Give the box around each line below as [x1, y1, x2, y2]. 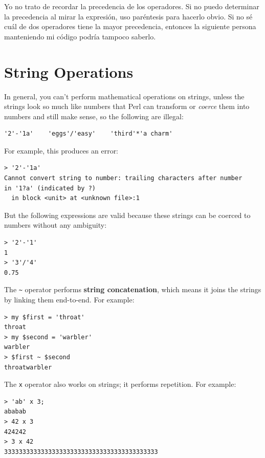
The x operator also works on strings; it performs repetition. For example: [4, 379, 236, 389]
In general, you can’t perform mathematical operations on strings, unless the [4, 91, 245, 101]
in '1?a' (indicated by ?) [4, 184, 96, 192]
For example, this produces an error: [4, 145, 119, 156]
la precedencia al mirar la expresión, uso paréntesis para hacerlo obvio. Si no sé [4, 11, 253, 21]
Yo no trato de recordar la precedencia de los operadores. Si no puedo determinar [4, 1, 259, 11]
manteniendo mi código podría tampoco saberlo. [4, 31, 156, 41]
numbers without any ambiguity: [4, 220, 107, 230]
